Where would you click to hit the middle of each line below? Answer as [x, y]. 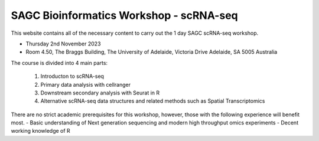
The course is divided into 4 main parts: [59, 63]
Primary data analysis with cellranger [86, 84]
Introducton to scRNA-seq [72, 76]
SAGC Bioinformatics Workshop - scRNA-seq [125, 15]
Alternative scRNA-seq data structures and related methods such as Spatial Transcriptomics [153, 101]
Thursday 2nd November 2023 [63, 44]
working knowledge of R [40, 131]
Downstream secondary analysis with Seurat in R [100, 93]
